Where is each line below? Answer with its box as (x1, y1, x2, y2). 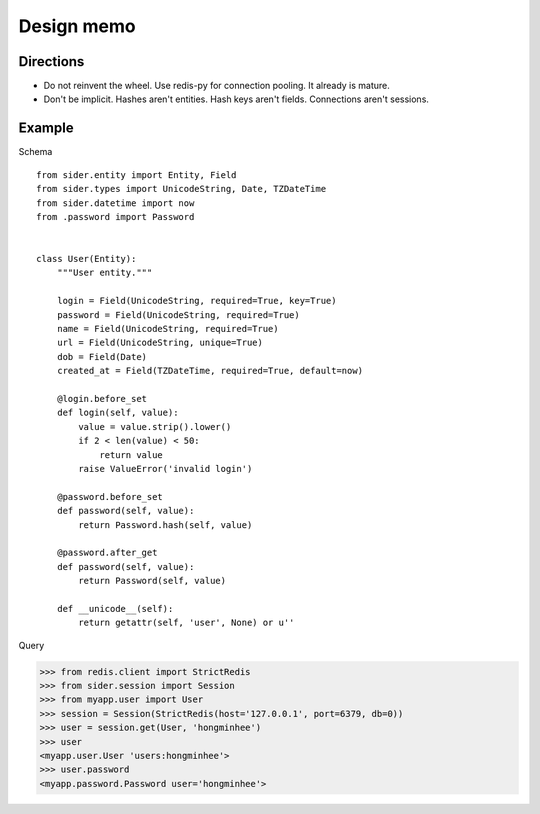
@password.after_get (56, 547, 158, 559)
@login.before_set (56, 393, 148, 404)
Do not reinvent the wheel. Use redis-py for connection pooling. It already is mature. (43, 80, 390, 92)
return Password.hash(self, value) (78, 519, 253, 530)
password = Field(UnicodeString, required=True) (56, 309, 300, 320)
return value (99, 449, 164, 460)
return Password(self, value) (78, 575, 227, 587)
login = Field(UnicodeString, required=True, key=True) (56, 295, 337, 307)
